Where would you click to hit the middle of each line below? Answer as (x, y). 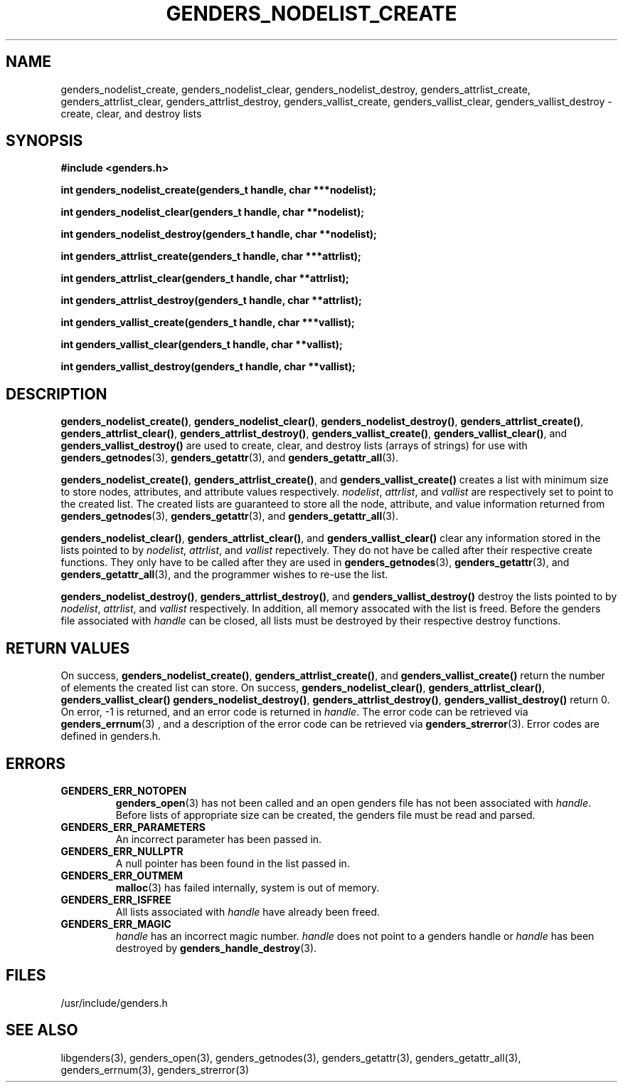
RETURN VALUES (68, 648)
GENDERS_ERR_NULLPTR (122, 851)
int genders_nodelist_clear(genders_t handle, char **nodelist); (212, 212)
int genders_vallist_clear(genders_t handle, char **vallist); (202, 345)
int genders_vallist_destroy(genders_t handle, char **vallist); (208, 367)
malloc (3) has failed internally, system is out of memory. (247, 887)
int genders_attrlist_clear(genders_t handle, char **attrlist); (205, 278)
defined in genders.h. (111, 736)
